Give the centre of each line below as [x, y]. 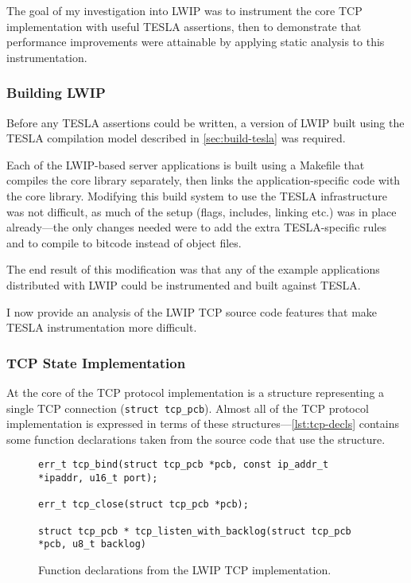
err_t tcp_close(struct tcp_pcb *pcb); [143, 505]
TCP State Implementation [96, 362]
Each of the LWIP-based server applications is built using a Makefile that [186, 164]
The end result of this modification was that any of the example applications [193, 269]
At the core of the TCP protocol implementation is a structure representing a [196, 392]
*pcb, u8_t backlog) [93, 544]
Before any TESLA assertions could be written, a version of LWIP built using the [205, 122]
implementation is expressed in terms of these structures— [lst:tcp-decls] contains [203, 424]
